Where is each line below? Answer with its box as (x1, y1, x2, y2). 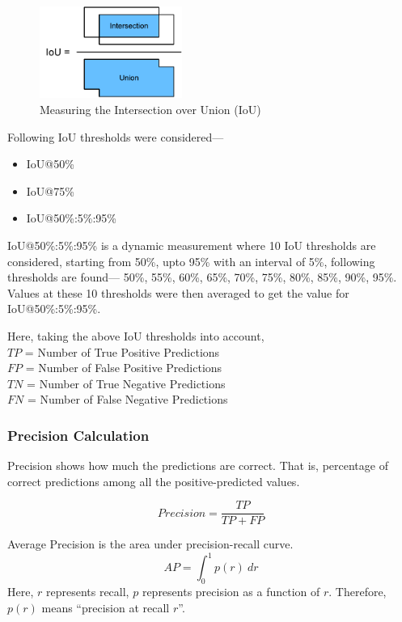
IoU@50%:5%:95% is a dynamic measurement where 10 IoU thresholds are (7, 236, 376, 253)
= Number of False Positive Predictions (25, 359, 222, 376)
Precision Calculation (7, 425, 150, 445)
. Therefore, (328, 583, 387, 600)
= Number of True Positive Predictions (24, 343, 220, 360)
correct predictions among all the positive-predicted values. (7, 472, 300, 489)
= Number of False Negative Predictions (27, 391, 228, 408)
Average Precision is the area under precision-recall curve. (7, 535, 294, 552)
